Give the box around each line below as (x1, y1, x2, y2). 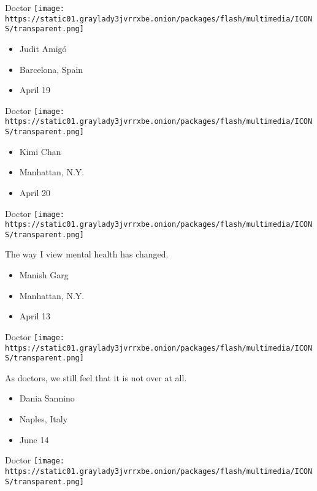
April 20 (19, 186, 51, 199)
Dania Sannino (19, 392, 75, 405)
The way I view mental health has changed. (5, 248, 169, 261)
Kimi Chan (19, 145, 61, 158)
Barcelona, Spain (19, 63, 83, 75)
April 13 (19, 310, 51, 322)
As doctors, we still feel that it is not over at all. (5, 371, 187, 384)
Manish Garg (19, 268, 69, 281)
